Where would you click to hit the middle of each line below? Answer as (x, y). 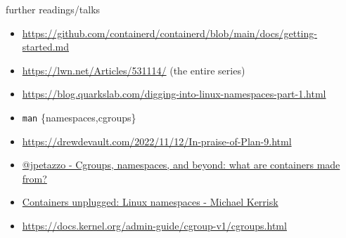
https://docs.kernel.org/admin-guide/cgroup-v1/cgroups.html (154, 225)
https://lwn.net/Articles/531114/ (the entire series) (134, 70)
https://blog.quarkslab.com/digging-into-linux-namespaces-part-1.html (174, 94)
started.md (46, 47)
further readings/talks (53, 9)
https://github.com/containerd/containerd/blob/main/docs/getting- (169, 33)
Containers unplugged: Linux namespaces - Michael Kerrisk (150, 202)
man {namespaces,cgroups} (79, 117)
